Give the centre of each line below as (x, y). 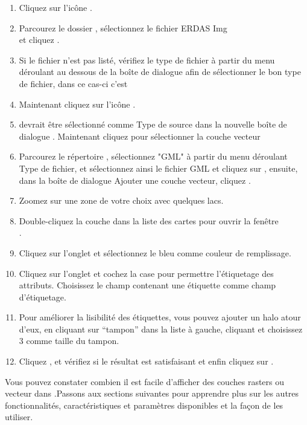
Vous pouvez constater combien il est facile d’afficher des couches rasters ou (145, 381)
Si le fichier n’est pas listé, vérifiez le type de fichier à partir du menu (147, 60)
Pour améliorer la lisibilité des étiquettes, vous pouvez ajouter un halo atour (160, 317)
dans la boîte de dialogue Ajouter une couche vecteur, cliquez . (135, 180)
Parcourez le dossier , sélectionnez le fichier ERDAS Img (123, 28)
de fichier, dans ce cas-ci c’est (73, 83)
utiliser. (19, 417)
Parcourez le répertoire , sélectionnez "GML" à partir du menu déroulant (153, 156)
